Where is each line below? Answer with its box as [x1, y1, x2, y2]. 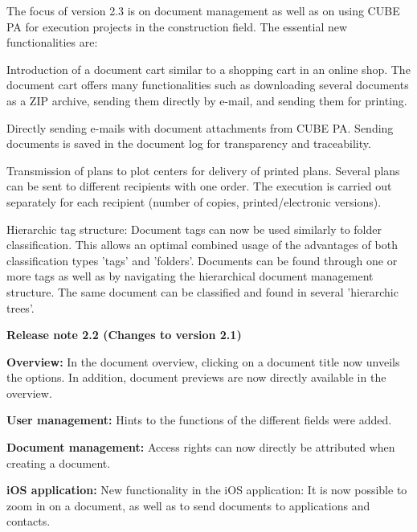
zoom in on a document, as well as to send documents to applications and [6, 497, 370, 514]
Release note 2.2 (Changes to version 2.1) [6, 326, 242, 343]
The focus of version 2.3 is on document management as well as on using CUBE [6, 2, 400, 18]
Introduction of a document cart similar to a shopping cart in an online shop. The [6, 60, 411, 77]
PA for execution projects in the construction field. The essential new [6, 18, 348, 35]
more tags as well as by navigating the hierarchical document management [6, 268, 374, 284]
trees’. [6, 299, 35, 316]
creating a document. [6, 454, 111, 471]
